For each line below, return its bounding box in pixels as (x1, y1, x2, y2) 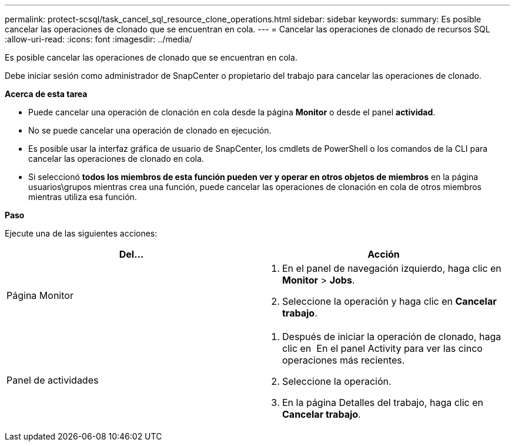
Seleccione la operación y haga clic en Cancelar (282, 295, 497, 307)
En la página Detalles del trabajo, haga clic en (282, 397, 483, 408)
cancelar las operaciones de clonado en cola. (28, 154, 204, 164)
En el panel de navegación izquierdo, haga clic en (282, 262, 501, 274)
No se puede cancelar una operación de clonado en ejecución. (28, 125, 272, 135)
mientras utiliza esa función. (28, 192, 137, 202)
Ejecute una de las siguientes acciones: (5, 228, 158, 238)
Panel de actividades (6, 374, 99, 386)
